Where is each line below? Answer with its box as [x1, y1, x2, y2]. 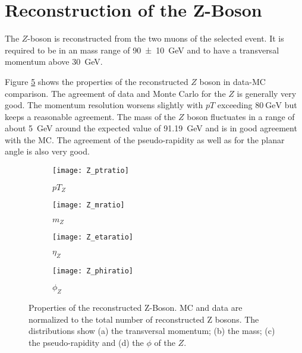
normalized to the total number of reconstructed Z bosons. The [29, 313, 259, 325]
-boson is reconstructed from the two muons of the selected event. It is [27, 32, 284, 45]
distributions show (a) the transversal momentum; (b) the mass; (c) [29, 324, 275, 337]
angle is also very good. [5, 145, 90, 157]
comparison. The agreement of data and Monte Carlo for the [5, 87, 226, 99]
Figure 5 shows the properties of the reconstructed [5, 75, 188, 87]
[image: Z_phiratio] [52, 266, 134, 275]
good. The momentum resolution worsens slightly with [5, 99, 203, 111]
